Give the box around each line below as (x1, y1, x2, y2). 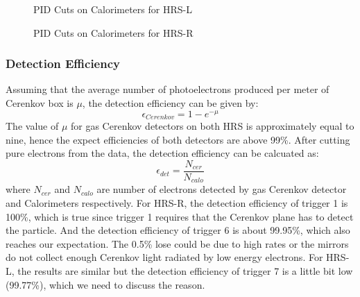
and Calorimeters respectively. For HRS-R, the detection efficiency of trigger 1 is (6, 196, 348, 210)
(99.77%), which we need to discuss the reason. (6, 277, 205, 291)
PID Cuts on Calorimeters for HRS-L (33, 2, 192, 16)
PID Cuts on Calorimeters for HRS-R (33, 25, 194, 40)
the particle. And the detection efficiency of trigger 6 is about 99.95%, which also (6, 223, 350, 237)
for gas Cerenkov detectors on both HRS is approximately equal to (71, 119, 354, 133)
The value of (6, 119, 59, 133)
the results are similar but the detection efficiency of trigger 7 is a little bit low (17, 263, 353, 278)
